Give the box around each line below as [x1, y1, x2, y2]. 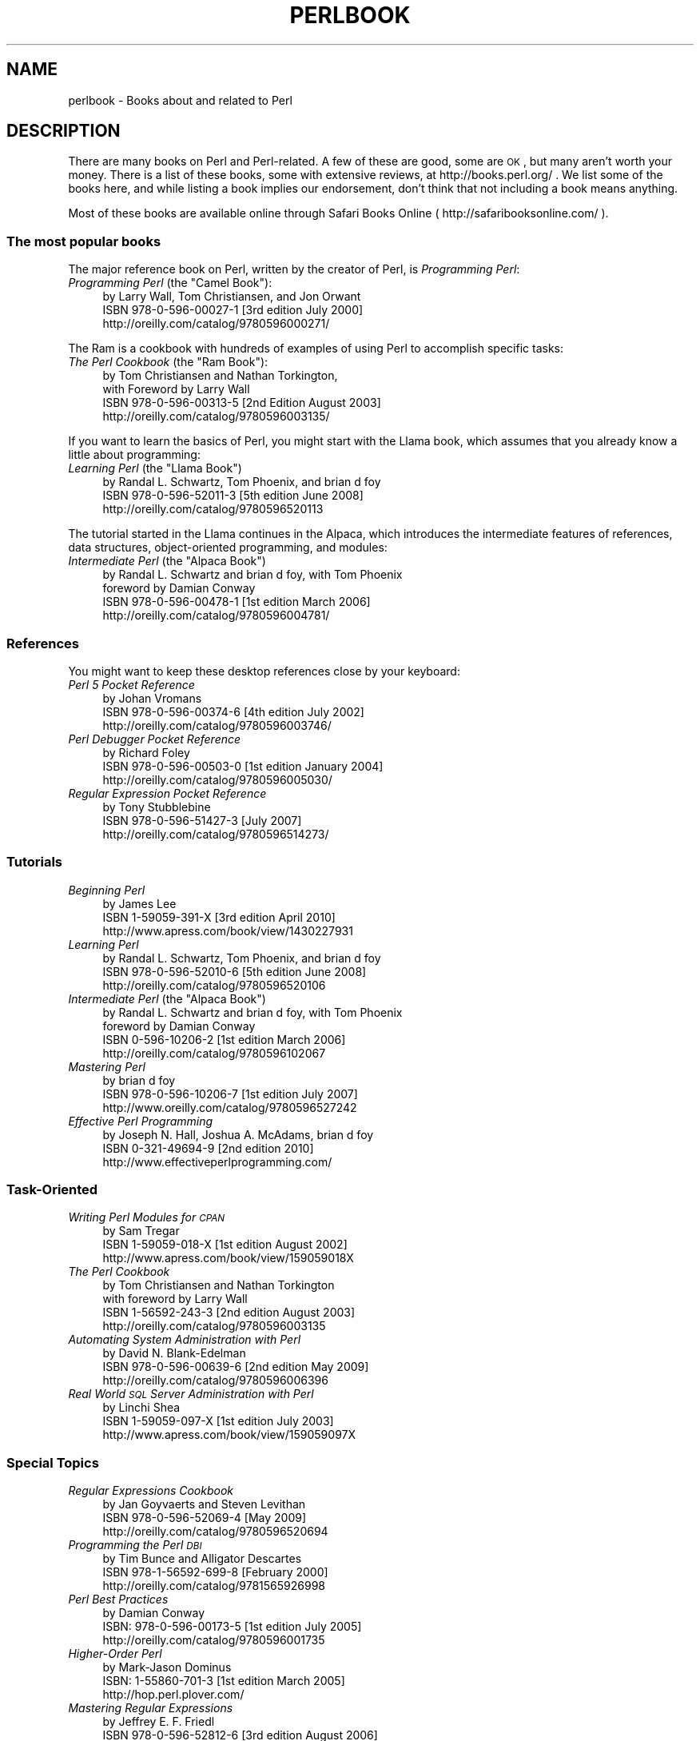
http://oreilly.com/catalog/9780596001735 [102, 1633, 325, 1647]
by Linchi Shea [102, 1400, 181, 1415]
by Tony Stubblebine [102, 799, 211, 814]
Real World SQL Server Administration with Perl [68, 1387, 314, 1401]
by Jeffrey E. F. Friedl [102, 1715, 215, 1729]
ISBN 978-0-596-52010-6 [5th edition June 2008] [102, 964, 367, 978]
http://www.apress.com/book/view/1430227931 [102, 923, 353, 938]
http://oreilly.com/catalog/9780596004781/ [102, 608, 330, 623]
